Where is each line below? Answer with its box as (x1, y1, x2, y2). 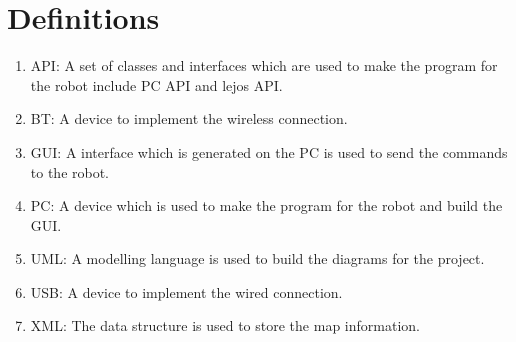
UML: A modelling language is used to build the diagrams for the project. (30, 248, 485, 269)
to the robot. (30, 161, 110, 182)
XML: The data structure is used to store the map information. (30, 315, 420, 336)
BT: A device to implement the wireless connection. (30, 108, 348, 129)
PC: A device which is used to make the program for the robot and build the (30, 195, 503, 216)
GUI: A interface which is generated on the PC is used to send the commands (30, 141, 508, 162)
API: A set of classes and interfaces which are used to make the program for (30, 55, 498, 76)
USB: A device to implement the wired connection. (30, 281, 343, 302)
